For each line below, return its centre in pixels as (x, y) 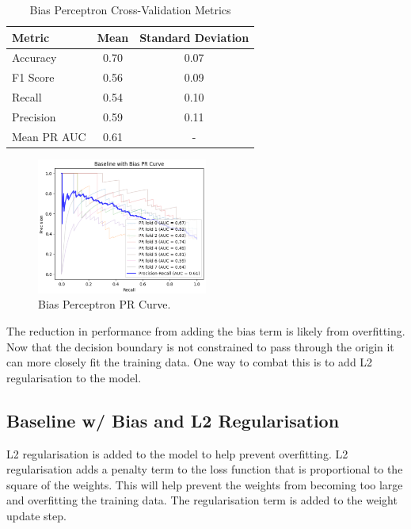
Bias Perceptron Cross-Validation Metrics (130, 10)
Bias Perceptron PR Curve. (105, 304)
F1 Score (33, 77)
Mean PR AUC (49, 136)
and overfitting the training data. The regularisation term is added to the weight (202, 500)
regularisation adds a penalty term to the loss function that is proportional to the (205, 469)
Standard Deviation (194, 37)
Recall (27, 97)
